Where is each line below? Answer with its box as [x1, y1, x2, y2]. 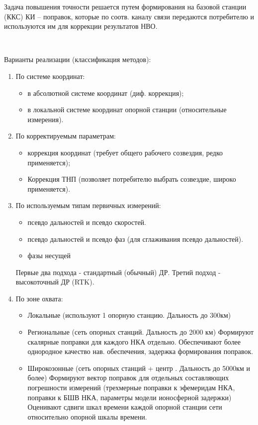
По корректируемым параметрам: [15, 131, 116, 141]
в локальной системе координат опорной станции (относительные [27, 104, 227, 115]
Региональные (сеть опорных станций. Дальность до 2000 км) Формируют [27, 327, 254, 337]
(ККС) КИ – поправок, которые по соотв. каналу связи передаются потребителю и [4, 11, 255, 21]
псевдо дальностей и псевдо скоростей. [27, 216, 146, 227]
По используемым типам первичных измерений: [15, 200, 161, 211]
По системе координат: [15, 71, 85, 81]
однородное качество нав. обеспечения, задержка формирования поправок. [27, 346, 254, 356]
